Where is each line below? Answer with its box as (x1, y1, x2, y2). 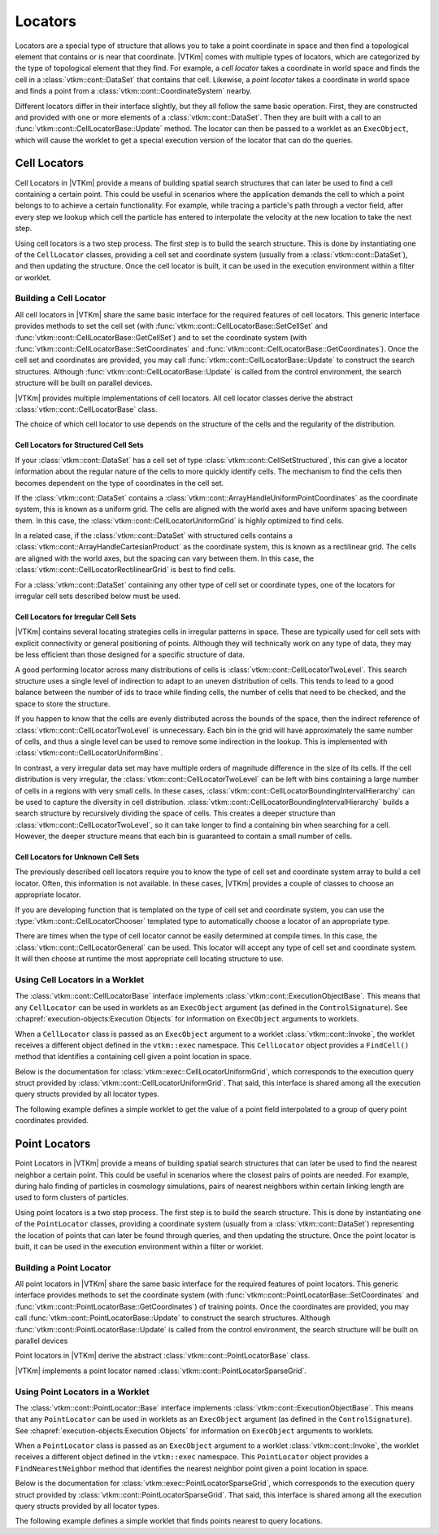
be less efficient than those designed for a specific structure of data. (15, 649, 246, 659)
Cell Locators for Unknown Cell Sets (15, 852, 140, 862)
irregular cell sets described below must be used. (15, 591, 180, 601)
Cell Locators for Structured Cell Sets (15, 440, 144, 450)
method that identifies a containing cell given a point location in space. (15, 1052, 252, 1061)
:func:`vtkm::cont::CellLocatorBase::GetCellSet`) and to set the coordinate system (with (15, 332, 307, 342)
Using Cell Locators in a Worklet (15, 973, 145, 985)
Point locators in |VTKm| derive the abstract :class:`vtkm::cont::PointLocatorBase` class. (15, 1351, 311, 1361)
